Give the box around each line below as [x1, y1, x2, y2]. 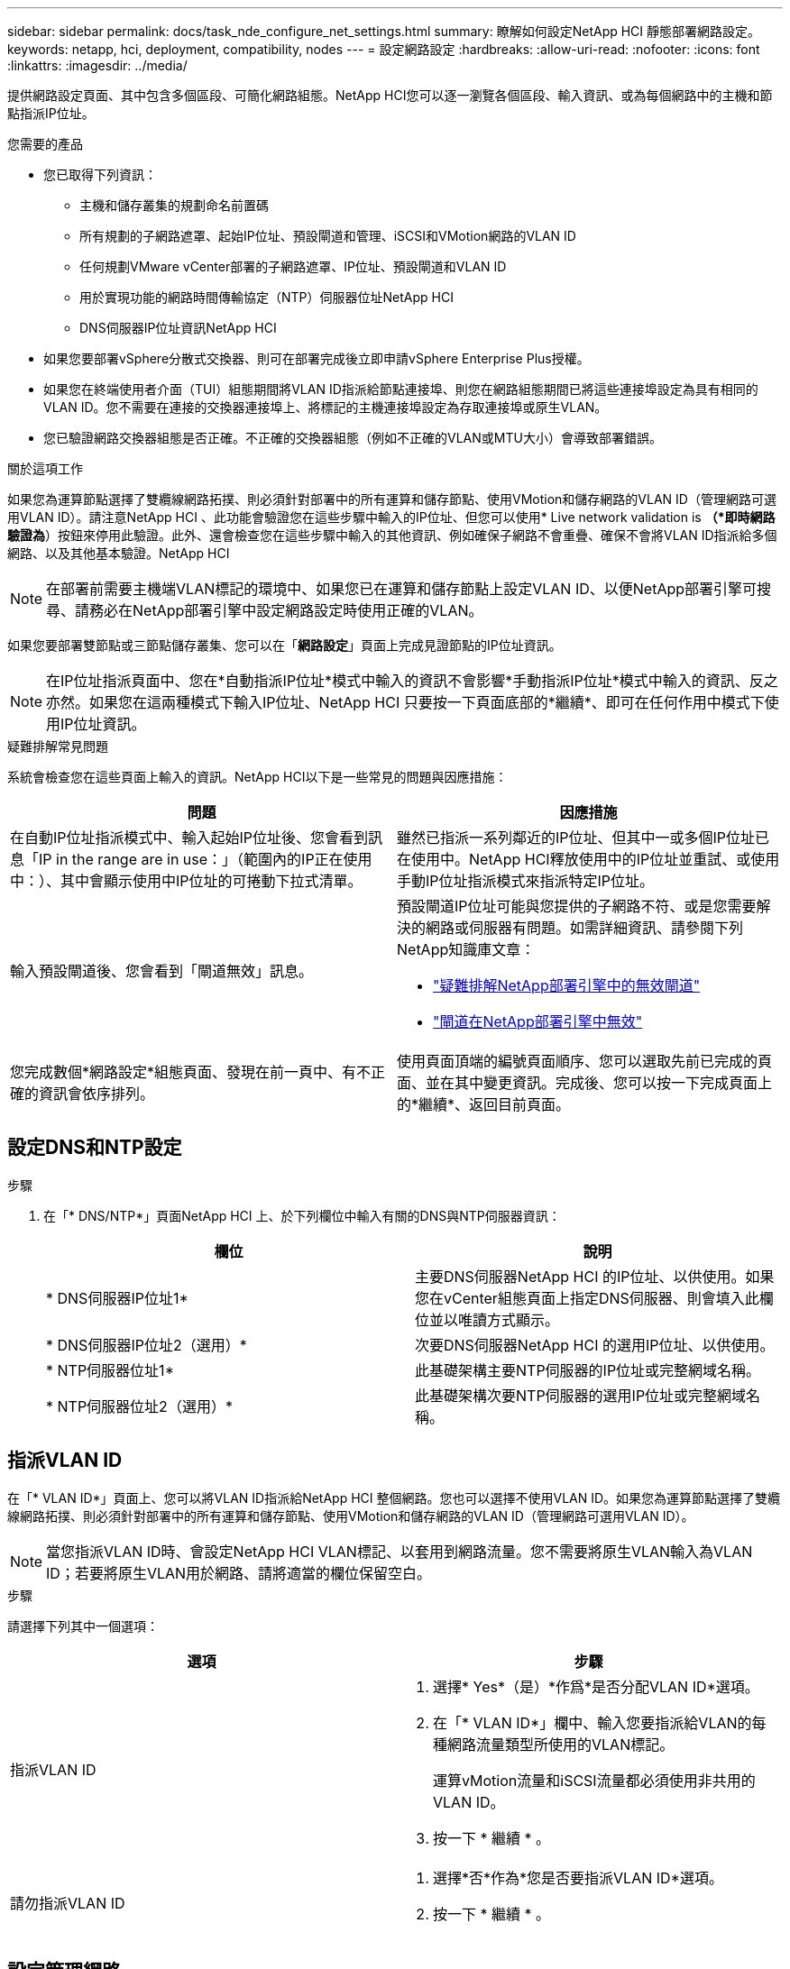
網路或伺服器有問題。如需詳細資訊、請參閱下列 [426, 919, 744, 937]
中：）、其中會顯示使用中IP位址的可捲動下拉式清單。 [10, 872, 363, 890]
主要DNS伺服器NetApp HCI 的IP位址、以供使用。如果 [415, 1267, 775, 1286]
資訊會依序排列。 [39, 1085, 155, 1103]
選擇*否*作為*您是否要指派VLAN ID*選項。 [433, 1868, 723, 1887]
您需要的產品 [7, 136, 83, 151]
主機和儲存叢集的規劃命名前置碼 [79, 197, 269, 213]
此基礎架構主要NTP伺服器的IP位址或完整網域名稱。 [415, 1360, 761, 1379]
